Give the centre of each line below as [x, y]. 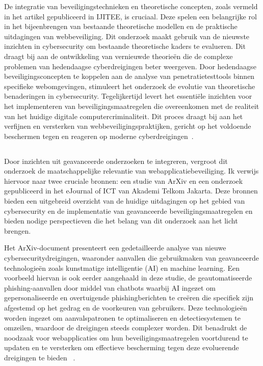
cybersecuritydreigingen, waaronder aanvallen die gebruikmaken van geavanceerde [132, 258]
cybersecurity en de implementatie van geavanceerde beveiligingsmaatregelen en [128, 210]
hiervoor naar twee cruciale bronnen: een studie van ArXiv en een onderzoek [124, 180]
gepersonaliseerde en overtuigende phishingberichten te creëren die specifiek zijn [129, 298]
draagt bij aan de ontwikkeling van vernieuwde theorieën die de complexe [119, 56]
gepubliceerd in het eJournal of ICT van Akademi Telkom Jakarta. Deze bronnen [131, 191]
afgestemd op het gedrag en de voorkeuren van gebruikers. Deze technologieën [126, 308]
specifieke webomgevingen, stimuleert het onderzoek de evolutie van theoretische [130, 86]
